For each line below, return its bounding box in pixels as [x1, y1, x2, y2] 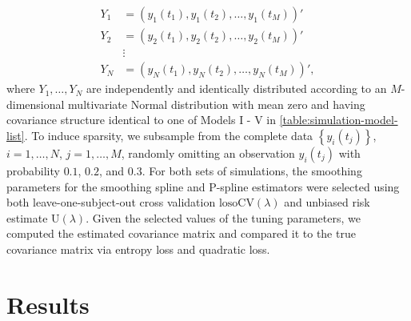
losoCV [218, 198, 254, 210]
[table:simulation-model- [279, 111, 398, 128]
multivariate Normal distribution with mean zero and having [68, 95, 365, 112]
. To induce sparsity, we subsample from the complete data [24, 126, 313, 143]
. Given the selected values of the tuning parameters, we [86, 209, 361, 226]
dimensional [6, 95, 65, 112]
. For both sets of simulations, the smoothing [142, 162, 362, 179]
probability [6, 162, 60, 179]
